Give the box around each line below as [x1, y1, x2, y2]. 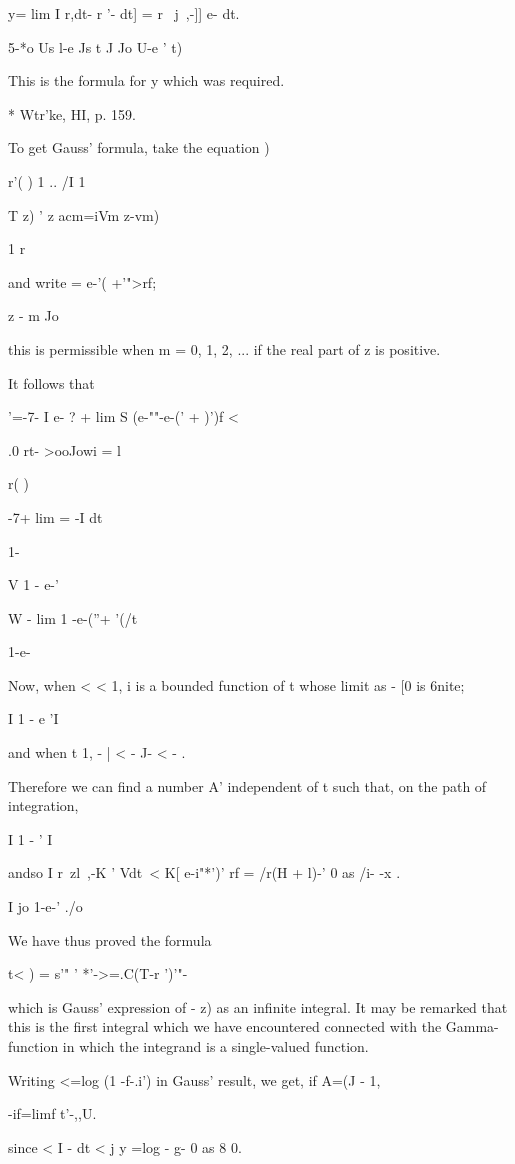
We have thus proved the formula [8, 929, 212, 950]
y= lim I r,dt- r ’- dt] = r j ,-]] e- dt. [8, 3, 240, 23]
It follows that [8, 372, 95, 393]
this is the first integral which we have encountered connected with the [8, 1016, 442, 1037]
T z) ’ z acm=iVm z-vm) [8, 204, 160, 225]
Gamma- [445, 1016, 499, 1037]
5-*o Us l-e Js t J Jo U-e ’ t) [8, 36, 183, 57]
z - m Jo [8, 305, 59, 326]
